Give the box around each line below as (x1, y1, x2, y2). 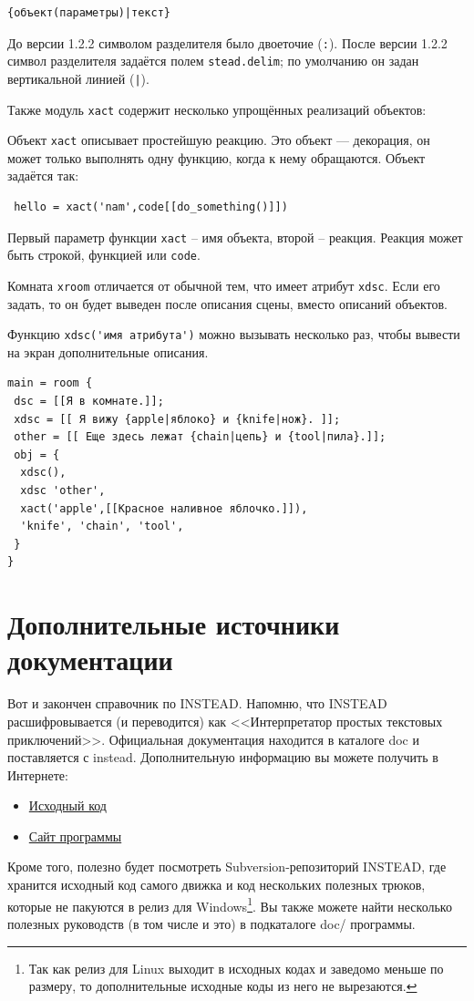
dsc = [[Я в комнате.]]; (14, 395, 164, 408)
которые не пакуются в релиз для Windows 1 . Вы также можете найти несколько (7, 893, 452, 915)
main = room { (7, 377, 93, 390)
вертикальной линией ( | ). (7, 68, 149, 88)
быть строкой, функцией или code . (7, 245, 201, 264)
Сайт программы (28, 826, 122, 845)
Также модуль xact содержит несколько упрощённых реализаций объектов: (7, 99, 427, 119)
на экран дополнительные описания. (7, 342, 209, 361)
